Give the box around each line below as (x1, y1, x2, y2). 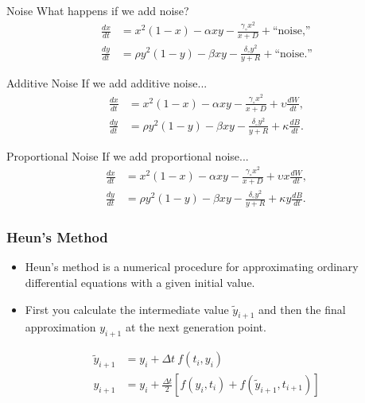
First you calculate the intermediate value (25, 300, 229, 317)
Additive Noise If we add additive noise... (6, 75, 208, 91)
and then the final (258, 300, 346, 317)
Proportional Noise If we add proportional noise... (6, 147, 249, 164)
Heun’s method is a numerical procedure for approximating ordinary (25, 258, 359, 275)
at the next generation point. (125, 319, 266, 335)
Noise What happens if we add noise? (6, 2, 189, 18)
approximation (25, 319, 96, 335)
